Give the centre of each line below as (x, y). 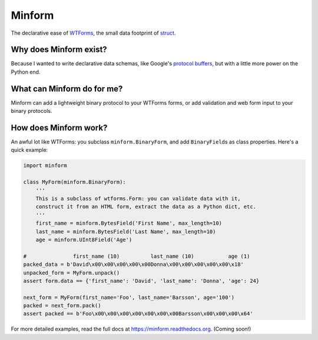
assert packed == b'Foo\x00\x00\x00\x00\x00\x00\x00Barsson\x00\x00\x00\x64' (138, 314)
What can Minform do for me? (67, 89)
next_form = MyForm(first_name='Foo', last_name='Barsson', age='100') (129, 297)
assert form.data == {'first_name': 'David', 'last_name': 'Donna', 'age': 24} (141, 281)
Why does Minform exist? (59, 50)
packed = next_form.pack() (62, 306)
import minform (45, 166)
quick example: (29, 150)
